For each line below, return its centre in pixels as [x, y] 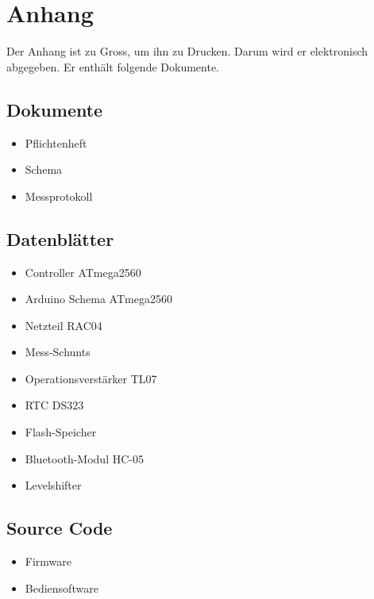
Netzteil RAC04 [64, 325]
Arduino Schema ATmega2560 [98, 299]
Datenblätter [60, 238]
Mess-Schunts [58, 352]
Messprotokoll [59, 196]
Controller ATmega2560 [83, 272]
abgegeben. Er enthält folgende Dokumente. [113, 66]
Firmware [48, 561]
